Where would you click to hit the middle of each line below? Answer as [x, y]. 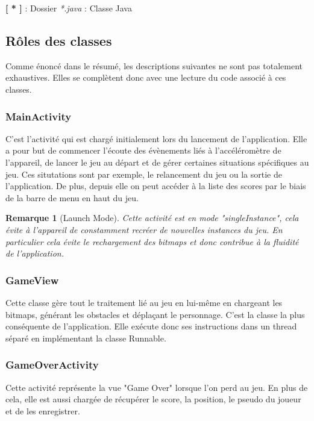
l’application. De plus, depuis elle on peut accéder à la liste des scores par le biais [156, 186]
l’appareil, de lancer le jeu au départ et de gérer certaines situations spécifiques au [157, 162]
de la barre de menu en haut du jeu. [72, 197]
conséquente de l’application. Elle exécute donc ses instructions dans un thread [151, 326]
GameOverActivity [52, 365]
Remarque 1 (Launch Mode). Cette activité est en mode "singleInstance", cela [152, 218]
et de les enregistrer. [43, 410]
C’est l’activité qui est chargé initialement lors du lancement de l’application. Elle [156, 138]
